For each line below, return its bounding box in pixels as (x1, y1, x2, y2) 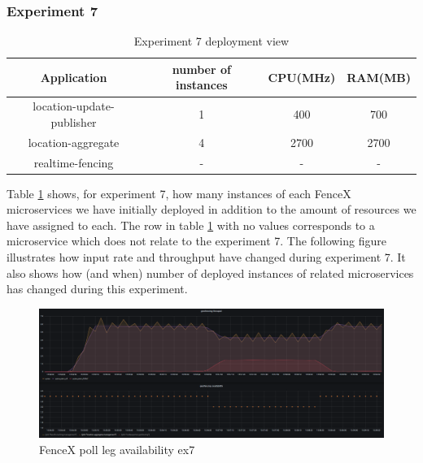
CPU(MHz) (268, 68, 336, 85)
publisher (50, 113, 97, 130)
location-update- (33, 97, 115, 115)
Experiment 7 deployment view (133, 32, 290, 50)
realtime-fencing (33, 154, 114, 171)
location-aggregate (28, 133, 120, 150)
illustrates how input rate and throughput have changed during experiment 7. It (7, 249, 406, 265)
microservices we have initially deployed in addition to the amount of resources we (7, 201, 416, 218)
